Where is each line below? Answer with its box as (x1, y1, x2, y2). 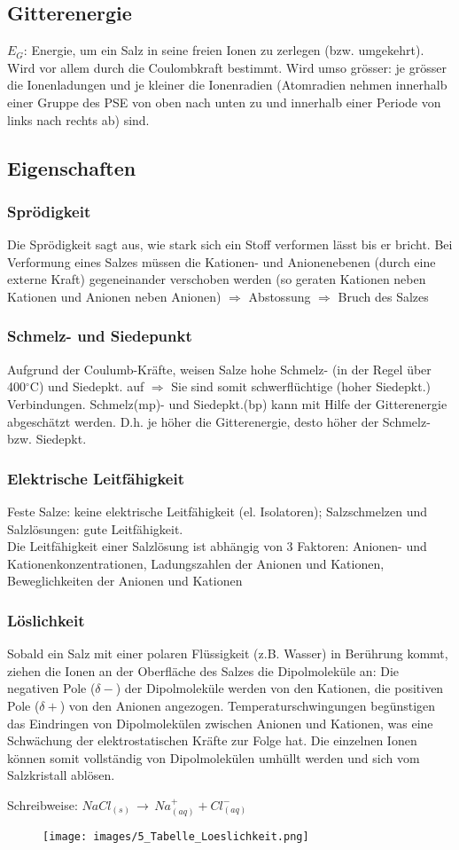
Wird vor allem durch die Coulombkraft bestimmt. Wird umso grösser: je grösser (7, 58, 447, 76)
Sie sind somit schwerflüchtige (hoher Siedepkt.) (171, 377, 432, 396)
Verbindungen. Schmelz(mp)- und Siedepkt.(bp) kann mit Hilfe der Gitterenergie (7, 394, 447, 413)
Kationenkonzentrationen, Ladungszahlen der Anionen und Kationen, (7, 554, 385, 572)
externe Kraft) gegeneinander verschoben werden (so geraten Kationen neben (7, 270, 426, 288)
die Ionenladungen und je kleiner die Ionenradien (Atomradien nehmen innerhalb (7, 75, 447, 94)
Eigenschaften (7, 153, 136, 181)
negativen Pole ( (7, 679, 96, 697)
